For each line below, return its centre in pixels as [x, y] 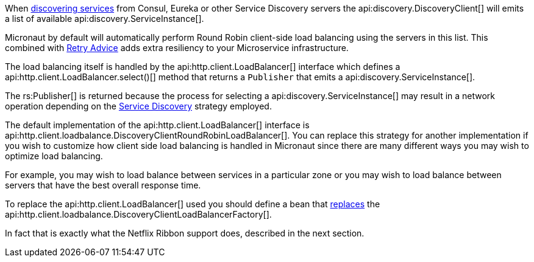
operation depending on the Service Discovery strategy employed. [138, 106]
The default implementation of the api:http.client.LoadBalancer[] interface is [157, 125]
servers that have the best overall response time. [103, 185]
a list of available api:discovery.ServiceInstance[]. [105, 19]
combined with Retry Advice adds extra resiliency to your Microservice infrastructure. [177, 48]
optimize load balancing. [54, 156]
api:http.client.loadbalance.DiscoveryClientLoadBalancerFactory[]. [138, 214]
